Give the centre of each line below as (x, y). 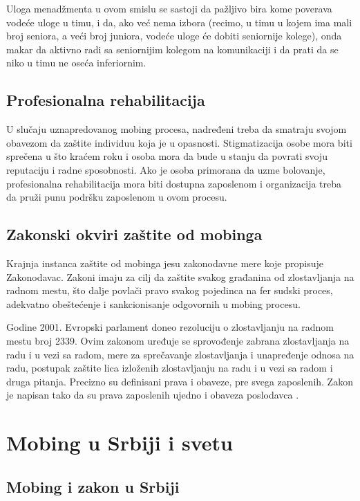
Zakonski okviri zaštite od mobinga (134, 234)
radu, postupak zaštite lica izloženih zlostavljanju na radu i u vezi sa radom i (170, 368)
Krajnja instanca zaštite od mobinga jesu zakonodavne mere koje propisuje (165, 263)
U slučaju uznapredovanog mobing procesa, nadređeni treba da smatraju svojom (177, 129)
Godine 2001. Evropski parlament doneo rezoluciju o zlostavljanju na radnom (170, 327)
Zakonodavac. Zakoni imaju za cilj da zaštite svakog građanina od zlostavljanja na (180, 276)
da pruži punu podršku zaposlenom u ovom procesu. (117, 197)
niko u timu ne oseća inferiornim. (76, 63)
